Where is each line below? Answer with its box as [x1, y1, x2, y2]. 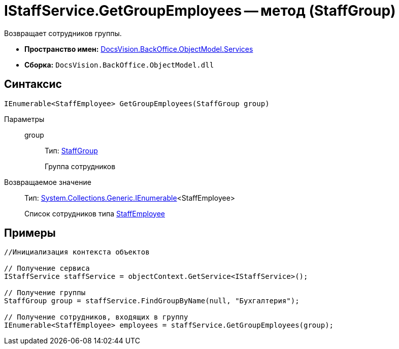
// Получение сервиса [4, 264, 90, 273]
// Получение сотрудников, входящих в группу [4, 313, 188, 322]
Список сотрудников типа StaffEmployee [24, 209, 165, 218]
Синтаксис [4, 78, 62, 91]
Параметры [4, 114, 45, 123]
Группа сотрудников [45, 162, 116, 171]
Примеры [4, 227, 56, 240]
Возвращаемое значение [4, 177, 91, 186]
